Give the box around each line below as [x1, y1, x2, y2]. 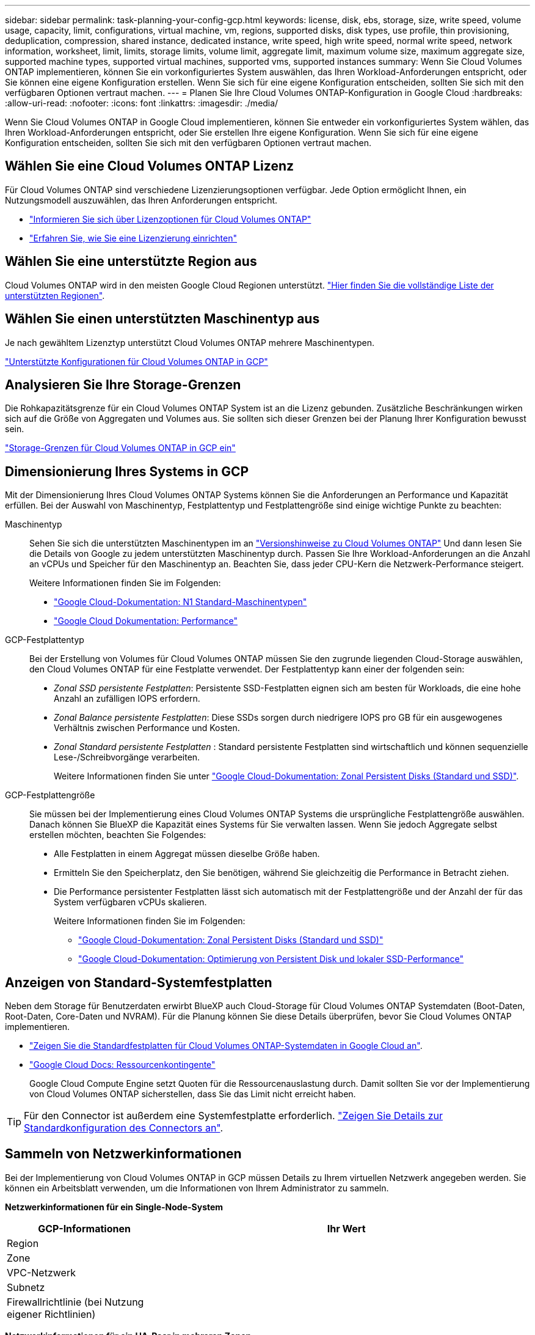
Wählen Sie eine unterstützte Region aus [5, 254, 257, 270]
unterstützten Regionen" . [5, 290, 105, 301]
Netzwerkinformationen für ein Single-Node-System [5, 1201, 224, 1212]
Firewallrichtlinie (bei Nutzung [7, 1295, 144, 1308]
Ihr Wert [327, 1222, 366, 1235]
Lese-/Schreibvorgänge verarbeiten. [54, 752, 200, 763]
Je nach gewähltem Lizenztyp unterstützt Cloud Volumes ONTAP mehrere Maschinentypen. [5, 337, 374, 348]
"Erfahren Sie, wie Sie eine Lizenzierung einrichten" [29, 232, 237, 243]
